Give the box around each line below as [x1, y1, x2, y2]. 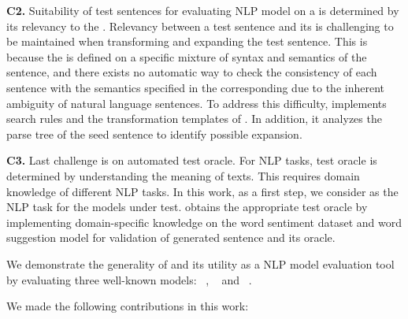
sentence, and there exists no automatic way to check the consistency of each [6, 64, 377, 80]
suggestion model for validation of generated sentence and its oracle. [6, 229, 336, 246]
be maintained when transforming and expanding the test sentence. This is [6, 33, 368, 50]
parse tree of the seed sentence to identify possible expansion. [6, 125, 302, 142]
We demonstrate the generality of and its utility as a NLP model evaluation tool [6, 255, 395, 272]
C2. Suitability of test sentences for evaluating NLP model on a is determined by [6, 2, 399, 18]
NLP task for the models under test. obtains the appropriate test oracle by [6, 198, 368, 215]
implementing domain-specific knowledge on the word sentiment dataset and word [6, 213, 402, 230]
